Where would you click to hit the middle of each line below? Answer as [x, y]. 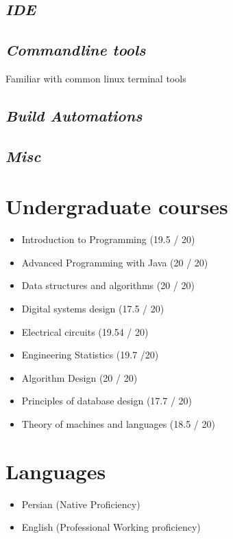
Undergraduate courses [117, 206]
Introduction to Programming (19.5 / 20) [108, 239]
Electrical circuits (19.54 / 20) [85, 331]
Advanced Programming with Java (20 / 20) [115, 262]
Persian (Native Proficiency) [81, 504]
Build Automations [74, 115]
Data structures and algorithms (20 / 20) [108, 285]
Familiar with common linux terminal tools [96, 78]
